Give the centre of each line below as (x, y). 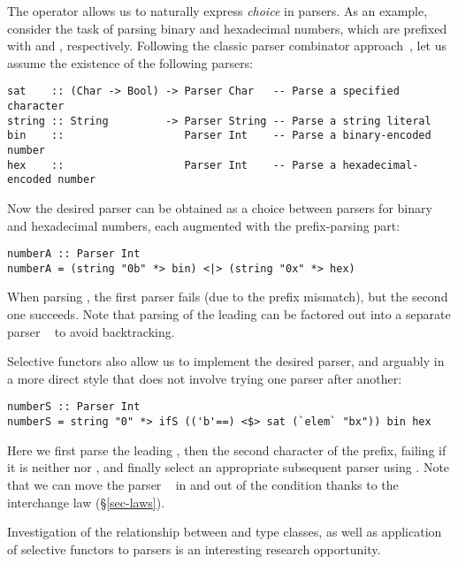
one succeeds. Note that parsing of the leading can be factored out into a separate (229, 314)
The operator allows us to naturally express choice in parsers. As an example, (218, 11)
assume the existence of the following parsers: (130, 62)
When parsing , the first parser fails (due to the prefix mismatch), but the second (228, 297)
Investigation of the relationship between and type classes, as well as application (225, 532)
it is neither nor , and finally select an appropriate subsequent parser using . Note (229, 467)
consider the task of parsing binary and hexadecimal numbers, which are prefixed (227, 28)
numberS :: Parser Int (74, 407)
